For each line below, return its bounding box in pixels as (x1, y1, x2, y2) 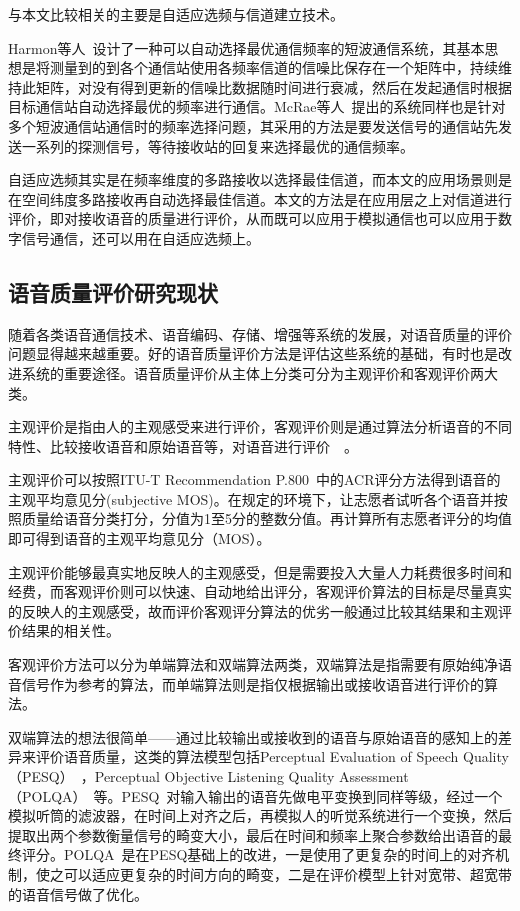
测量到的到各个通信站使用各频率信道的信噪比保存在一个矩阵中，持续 (49, 57, 498, 78)
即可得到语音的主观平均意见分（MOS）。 (8, 528, 271, 549)
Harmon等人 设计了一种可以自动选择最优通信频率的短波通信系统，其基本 (8, 37, 485, 58)
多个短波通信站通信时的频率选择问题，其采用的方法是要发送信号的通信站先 (8, 115, 498, 136)
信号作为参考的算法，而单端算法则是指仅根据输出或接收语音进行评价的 (21, 673, 484, 694)
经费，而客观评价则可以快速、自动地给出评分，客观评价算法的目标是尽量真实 (8, 581, 512, 602)
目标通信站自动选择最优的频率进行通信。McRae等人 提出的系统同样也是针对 (8, 96, 506, 117)
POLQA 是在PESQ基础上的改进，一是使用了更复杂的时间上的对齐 (63, 844, 496, 865)
